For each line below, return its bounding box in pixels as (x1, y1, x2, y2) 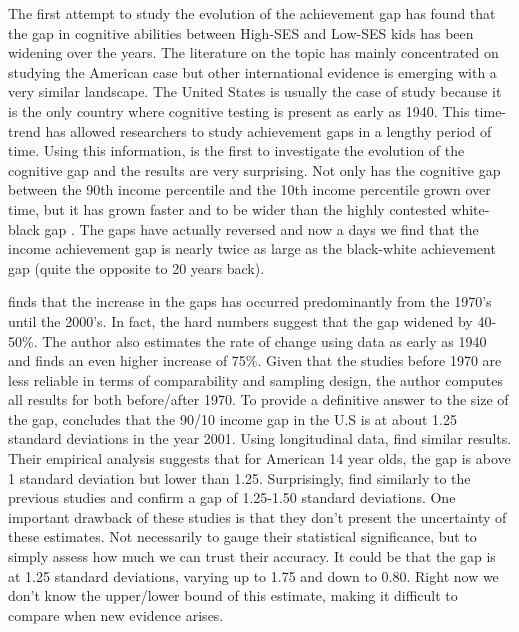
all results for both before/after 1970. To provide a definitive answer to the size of (8, 389, 509, 410)
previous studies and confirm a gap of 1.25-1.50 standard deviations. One (8, 487, 456, 508)
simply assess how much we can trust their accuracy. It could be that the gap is (8, 546, 496, 567)
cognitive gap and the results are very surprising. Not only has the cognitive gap (8, 159, 501, 180)
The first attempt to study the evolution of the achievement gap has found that (8, 3, 496, 23)
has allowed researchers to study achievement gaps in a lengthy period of (45, 120, 492, 141)
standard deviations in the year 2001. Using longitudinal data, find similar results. (8, 428, 512, 449)
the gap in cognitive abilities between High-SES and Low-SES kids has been (8, 22, 474, 43)
